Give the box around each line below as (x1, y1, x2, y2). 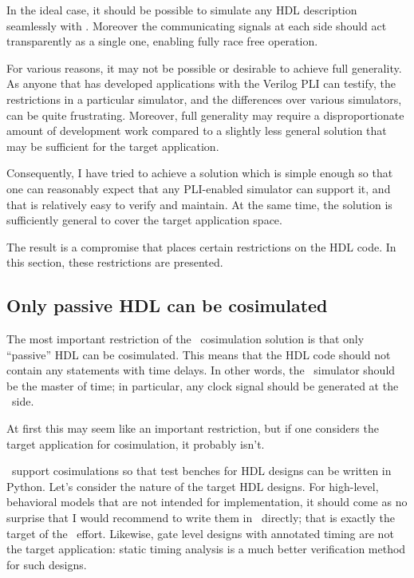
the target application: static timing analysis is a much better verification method (6, 540, 406, 557)
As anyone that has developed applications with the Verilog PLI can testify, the (6, 75, 396, 92)
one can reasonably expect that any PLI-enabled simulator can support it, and (6, 180, 391, 196)
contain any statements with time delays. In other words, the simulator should (6, 362, 396, 378)
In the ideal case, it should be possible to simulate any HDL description (6, 2, 357, 18)
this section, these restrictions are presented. (6, 254, 223, 271)
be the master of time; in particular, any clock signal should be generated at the (6, 377, 399, 394)
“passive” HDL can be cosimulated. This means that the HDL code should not (6, 346, 391, 362)
